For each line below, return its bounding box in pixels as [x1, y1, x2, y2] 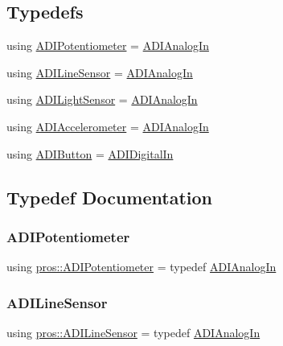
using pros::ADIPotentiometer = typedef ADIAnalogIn [6, 258, 277, 275]
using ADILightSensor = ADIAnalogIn [6, 91, 198, 108]
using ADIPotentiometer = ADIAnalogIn [6, 37, 209, 54]
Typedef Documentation [6, 184, 212, 209]
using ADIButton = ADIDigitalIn [6, 145, 174, 162]
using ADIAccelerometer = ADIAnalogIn [6, 117, 209, 134]
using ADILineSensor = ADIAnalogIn [6, 64, 193, 80]
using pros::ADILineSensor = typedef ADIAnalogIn [6, 323, 260, 340]
